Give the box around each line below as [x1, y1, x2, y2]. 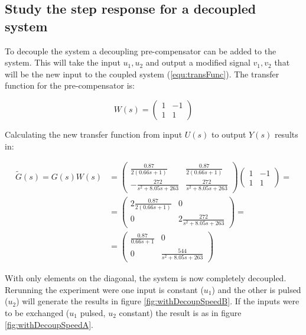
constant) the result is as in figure [119, 306, 242, 318]
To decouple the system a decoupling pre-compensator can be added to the [5, 44, 276, 57]
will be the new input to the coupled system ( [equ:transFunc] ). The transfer [5, 67, 279, 80]
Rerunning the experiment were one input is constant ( [5, 283, 204, 295]
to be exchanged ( [5, 306, 70, 318]
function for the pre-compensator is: [5, 79, 135, 92]
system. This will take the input [5, 56, 121, 69]
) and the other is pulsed [211, 283, 301, 295]
